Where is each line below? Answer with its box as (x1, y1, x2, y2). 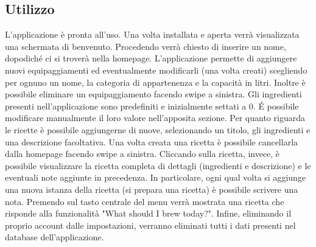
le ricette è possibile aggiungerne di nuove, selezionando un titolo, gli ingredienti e (5, 123, 311, 136)
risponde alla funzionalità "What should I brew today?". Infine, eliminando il (5, 207, 292, 220)
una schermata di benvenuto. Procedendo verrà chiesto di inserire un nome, (5, 40, 286, 52)
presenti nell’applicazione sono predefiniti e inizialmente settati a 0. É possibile (5, 99, 299, 112)
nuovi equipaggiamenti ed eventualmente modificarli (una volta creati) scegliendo (5, 63, 307, 76)
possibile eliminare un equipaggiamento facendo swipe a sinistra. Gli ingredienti (5, 88, 302, 100)
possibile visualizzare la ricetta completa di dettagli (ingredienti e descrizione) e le (5, 159, 311, 172)
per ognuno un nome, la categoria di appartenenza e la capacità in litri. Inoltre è (5, 75, 306, 88)
